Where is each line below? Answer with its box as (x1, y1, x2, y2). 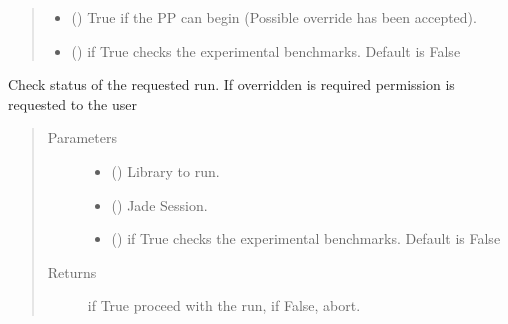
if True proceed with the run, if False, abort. (87, 295, 361, 316)
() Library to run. (111, 160, 220, 181)
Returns (47, 261, 97, 282)
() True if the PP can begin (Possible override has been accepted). (71, 7, 477, 27)
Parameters (47, 127, 117, 148)
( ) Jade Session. (111, 194, 208, 215)
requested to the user (8, 93, 137, 114)
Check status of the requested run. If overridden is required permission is (8, 74, 455, 95)
